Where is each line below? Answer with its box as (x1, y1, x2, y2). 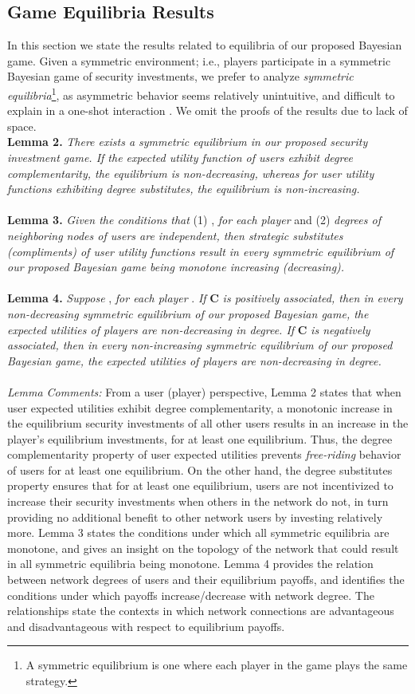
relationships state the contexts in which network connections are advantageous (7, 602, 394, 619)
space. (7, 117, 37, 134)
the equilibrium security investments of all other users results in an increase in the (7, 415, 409, 432)
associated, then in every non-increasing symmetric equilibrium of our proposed (7, 337, 393, 353)
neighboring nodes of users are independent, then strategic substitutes (7, 227, 343, 243)
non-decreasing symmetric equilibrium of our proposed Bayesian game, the (7, 305, 369, 321)
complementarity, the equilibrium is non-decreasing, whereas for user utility (7, 164, 374, 181)
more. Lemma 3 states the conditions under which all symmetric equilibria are (7, 524, 390, 541)
